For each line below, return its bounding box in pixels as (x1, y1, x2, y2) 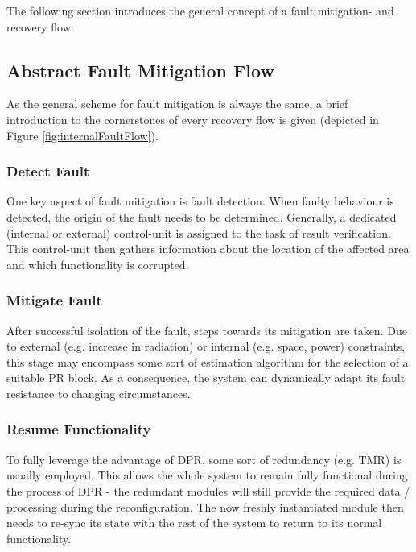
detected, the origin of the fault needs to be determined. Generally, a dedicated (6, 208, 397, 225)
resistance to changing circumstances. (6, 384, 191, 401)
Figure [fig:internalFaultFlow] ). (6, 127, 159, 143)
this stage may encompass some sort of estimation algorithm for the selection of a (6, 353, 409, 370)
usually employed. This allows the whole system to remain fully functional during (6, 467, 408, 484)
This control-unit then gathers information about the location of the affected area (6, 240, 410, 257)
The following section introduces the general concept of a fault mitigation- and (6, 2, 394, 19)
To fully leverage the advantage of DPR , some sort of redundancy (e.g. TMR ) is (6, 450, 402, 467)
